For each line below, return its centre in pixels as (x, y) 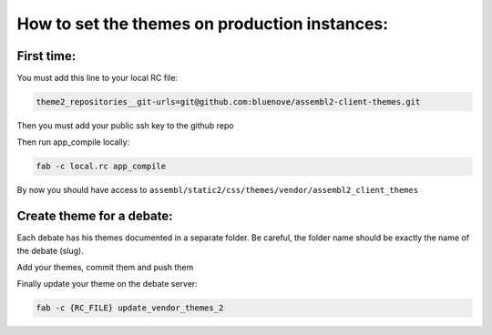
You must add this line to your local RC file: (97, 78)
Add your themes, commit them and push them (105, 268)
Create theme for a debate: (95, 216)
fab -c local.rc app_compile (101, 167)
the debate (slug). (50, 250)
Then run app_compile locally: (73, 142)
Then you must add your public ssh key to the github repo (125, 126)
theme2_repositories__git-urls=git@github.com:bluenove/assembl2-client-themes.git (228, 102)
